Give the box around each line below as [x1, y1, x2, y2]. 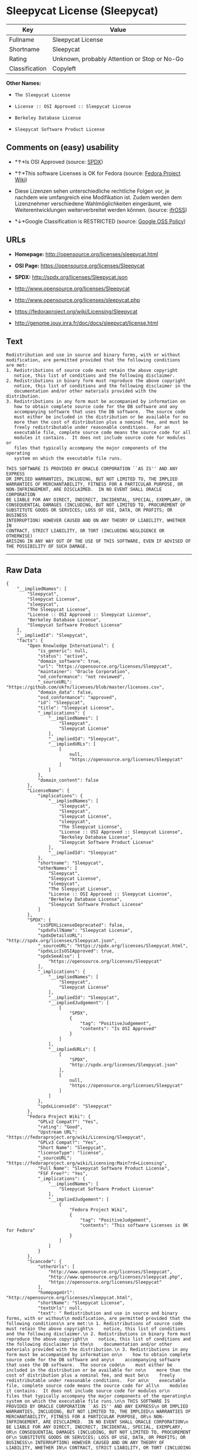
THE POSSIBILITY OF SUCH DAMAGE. [6, 543, 88, 549]
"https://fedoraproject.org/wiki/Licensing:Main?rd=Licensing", [6, 1160, 167, 1166]
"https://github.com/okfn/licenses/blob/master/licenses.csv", [6, 684, 165, 690]
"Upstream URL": [37, 1129, 78, 1135]
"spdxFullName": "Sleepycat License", [37, 927, 133, 934]
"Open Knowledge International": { [27, 643, 115, 649]
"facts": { [16, 637, 44, 644]
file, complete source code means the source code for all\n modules [6, 1383, 189, 1389]
